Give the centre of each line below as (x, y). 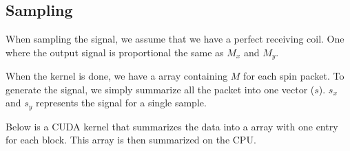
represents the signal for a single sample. (121, 103)
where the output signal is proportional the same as (115, 52)
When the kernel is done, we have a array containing (117, 76)
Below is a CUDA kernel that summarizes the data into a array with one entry (172, 126)
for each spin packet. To (294, 76)
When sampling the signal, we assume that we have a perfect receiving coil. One (175, 39)
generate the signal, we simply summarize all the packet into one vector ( (160, 89)
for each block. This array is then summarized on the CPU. (131, 140)
